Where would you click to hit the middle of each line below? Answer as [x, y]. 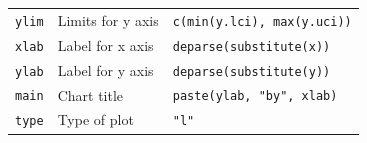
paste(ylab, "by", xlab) [255, 96]
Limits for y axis [108, 19]
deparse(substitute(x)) [251, 46]
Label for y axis [105, 69]
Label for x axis [105, 44]
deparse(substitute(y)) [251, 71]
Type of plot [95, 119]
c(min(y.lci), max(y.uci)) [262, 21]
